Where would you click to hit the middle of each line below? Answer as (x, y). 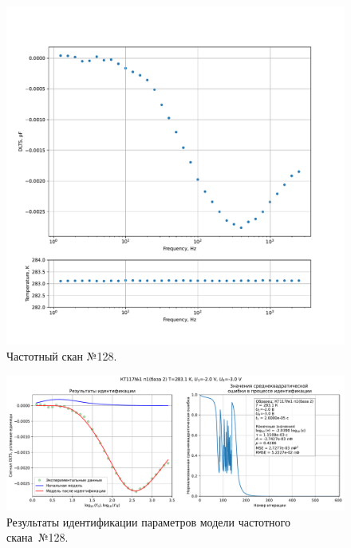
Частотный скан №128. (62, 355)
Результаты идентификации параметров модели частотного (148, 521)
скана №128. (37, 537)
